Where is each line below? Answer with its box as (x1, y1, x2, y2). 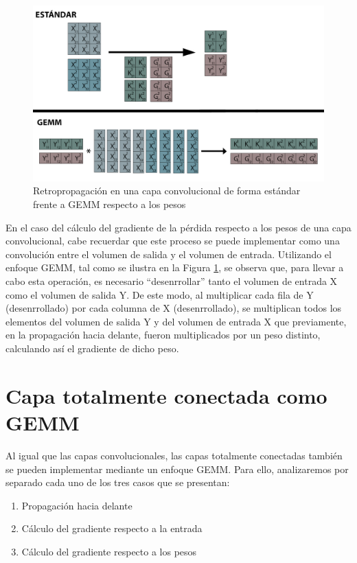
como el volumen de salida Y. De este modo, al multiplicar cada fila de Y (5, 287, 314, 301)
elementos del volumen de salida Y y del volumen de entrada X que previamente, (5, 314, 347, 328)
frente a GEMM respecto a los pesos (33, 197, 186, 211)
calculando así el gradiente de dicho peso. (5, 341, 179, 356)
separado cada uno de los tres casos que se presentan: (5, 475, 230, 490)
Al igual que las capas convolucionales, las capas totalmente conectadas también (5, 448, 343, 462)
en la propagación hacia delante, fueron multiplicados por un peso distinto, (5, 328, 321, 342)
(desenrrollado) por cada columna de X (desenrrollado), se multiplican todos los (5, 301, 342, 315)
